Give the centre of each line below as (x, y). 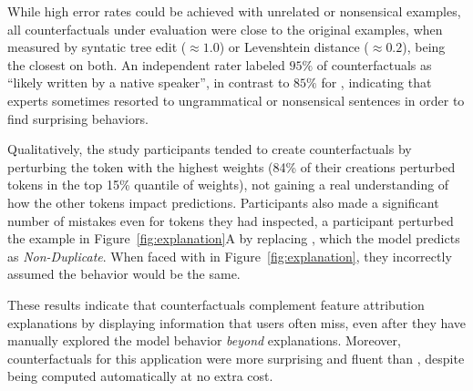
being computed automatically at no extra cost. (140, 376)
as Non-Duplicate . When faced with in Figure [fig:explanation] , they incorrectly (230, 256)
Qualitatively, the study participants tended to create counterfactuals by (210, 149)
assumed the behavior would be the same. (124, 274)
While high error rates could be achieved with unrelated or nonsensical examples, (234, 11)
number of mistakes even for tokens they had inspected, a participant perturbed (231, 220)
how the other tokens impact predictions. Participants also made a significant (223, 202)
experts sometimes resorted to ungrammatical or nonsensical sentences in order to (236, 100)
